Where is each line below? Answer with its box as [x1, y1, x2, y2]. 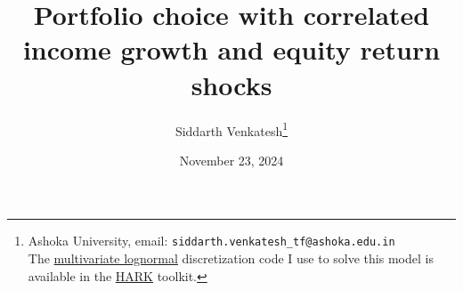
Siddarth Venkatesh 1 [175, 118, 288, 140]
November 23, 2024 [179, 150, 284, 169]
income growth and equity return [22, 31, 441, 68]
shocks [191, 66, 272, 102]
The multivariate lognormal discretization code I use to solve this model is [28, 249, 434, 267]
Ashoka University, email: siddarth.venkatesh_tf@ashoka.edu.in [28, 231, 395, 250]
